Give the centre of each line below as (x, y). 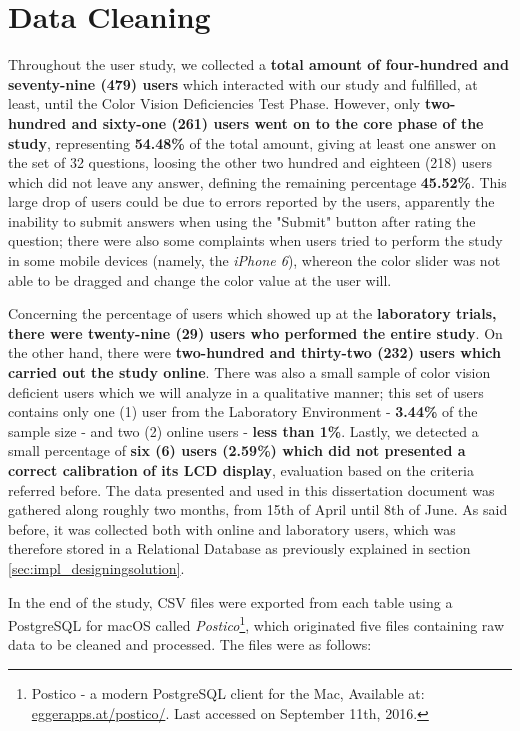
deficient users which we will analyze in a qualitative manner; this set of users (246, 391)
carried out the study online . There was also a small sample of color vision (249, 372)
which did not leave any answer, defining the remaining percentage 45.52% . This (257, 181)
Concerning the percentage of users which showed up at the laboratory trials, (252, 313)
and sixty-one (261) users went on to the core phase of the (277, 122)
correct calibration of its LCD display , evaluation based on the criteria (241, 470)
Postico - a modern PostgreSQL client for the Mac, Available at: (228, 693)
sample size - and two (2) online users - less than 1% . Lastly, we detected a (243, 430)
